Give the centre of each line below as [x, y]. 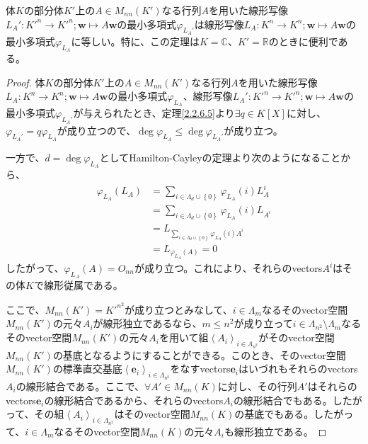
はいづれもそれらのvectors [298, 369]
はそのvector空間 [152, 414]
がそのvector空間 [297, 337]
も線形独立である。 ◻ [275, 431]
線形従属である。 [83, 285]
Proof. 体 [25, 82]
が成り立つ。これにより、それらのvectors [228, 268]
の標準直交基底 [87, 369]
